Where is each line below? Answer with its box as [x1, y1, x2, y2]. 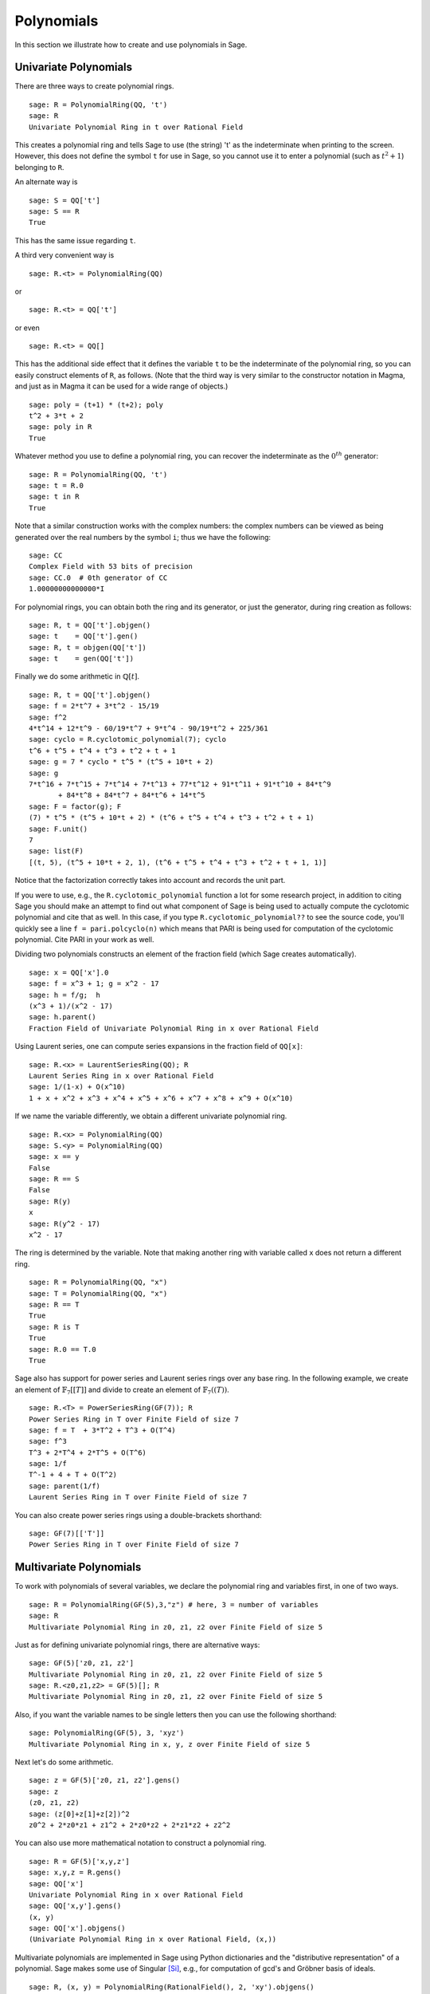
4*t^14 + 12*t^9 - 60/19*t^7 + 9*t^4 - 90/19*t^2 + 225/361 [29, 724, 268, 733]
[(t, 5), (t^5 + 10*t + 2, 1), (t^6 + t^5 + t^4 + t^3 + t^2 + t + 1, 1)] [29, 857, 327, 867]
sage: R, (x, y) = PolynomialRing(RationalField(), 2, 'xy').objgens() [29, 1982, 315, 1992]
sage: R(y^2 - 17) [29, 1219, 101, 1228]
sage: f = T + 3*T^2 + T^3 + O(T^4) [29, 1425, 177, 1435]
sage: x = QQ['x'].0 [29, 967, 109, 977]
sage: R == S [29, 1175, 80, 1184]
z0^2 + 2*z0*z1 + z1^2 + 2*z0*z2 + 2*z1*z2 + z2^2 [29, 1820, 231, 1830]
